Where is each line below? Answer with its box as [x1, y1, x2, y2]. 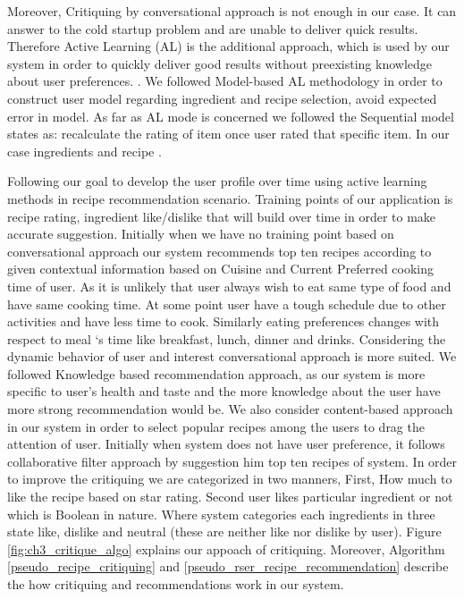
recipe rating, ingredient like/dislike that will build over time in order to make [7, 207, 436, 225]
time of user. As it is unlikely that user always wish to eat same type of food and [7, 276, 451, 295]
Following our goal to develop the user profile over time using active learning [7, 172, 427, 190]
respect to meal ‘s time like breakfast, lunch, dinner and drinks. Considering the [7, 329, 446, 348]
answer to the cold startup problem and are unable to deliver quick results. [7, 19, 418, 38]
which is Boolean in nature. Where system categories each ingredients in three [7, 504, 435, 523]
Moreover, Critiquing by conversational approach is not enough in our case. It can [7, 2, 457, 20]
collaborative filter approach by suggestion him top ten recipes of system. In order [7, 451, 458, 470]
